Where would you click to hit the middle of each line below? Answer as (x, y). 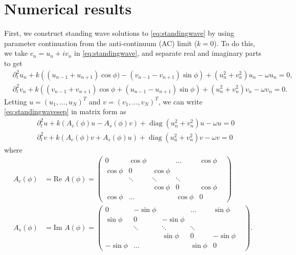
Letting (16, 101)
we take (16, 53)
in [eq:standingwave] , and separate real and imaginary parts (168, 53)
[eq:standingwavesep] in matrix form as (65, 111)
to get (13, 63)
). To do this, (234, 43)
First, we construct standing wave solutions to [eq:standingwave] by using (119, 33)
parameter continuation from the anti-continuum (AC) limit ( (101, 43)
